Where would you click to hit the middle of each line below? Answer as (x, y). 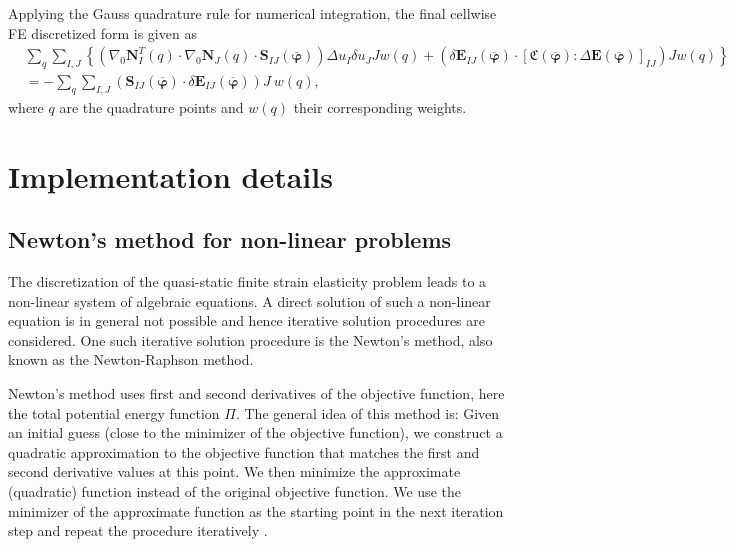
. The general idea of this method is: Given (367, 412)
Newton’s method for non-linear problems (230, 239)
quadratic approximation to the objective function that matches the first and (244, 451)
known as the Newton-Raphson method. (131, 359)
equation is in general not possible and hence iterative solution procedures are (246, 320)
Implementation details (170, 175)
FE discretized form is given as (102, 32)
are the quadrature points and (151, 106)
